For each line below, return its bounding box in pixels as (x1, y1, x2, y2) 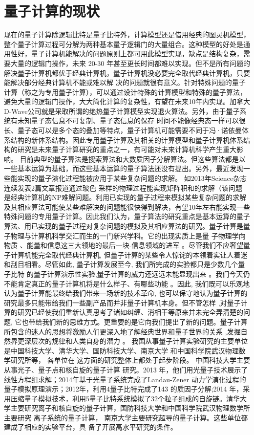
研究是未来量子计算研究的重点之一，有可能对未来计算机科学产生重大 (17, 144, 236, 154)
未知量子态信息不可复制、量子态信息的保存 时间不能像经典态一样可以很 (17, 115, 246, 126)
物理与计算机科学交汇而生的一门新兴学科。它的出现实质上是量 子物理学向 (10, 230, 246, 240)
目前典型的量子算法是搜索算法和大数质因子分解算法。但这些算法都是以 (20, 153, 246, 164)
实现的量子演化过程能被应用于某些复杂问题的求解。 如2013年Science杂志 (17, 173, 247, 183)
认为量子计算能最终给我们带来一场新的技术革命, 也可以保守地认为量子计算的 (4, 288, 248, 298)
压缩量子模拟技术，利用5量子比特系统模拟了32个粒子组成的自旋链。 (10, 393, 226, 403)
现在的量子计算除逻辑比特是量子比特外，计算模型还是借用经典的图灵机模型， (4, 29, 250, 40)
